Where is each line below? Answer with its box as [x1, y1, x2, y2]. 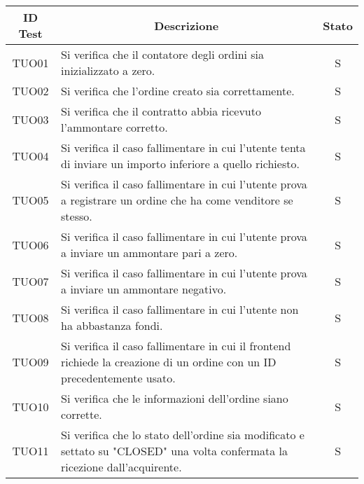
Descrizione [154, 17, 219, 34]
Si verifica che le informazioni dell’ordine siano [61, 390, 288, 406]
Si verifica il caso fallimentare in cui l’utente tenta [61, 139, 306, 155]
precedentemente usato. [61, 370, 176, 386]
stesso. [61, 208, 92, 224]
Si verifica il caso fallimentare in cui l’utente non [61, 301, 299, 317]
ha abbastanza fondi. [61, 317, 163, 333]
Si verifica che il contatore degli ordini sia [61, 46, 265, 62]
